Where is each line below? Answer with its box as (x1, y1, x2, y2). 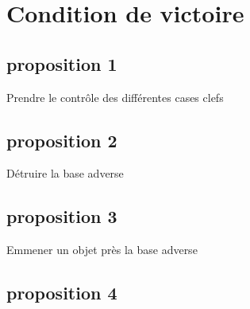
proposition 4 (6, 280, 117, 305)
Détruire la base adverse (6, 165, 124, 182)
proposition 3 (6, 204, 117, 229)
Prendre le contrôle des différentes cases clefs (6, 88, 224, 105)
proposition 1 (6, 51, 117, 76)
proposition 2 (6, 127, 117, 152)
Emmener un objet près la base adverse (6, 241, 198, 258)
